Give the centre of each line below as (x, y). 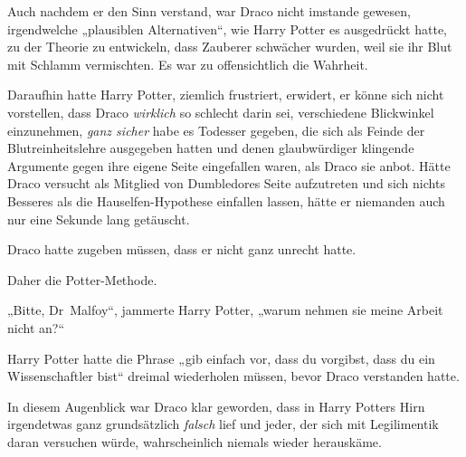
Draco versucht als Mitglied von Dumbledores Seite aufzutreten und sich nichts (226, 183)
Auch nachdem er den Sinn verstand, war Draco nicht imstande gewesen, (209, 11)
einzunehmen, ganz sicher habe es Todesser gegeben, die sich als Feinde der (216, 130)
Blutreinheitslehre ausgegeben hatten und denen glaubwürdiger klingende (211, 148)
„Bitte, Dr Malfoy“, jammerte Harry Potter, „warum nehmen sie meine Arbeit (225, 310)
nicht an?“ (36, 327)
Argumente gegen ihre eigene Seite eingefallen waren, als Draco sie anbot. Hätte (229, 165)
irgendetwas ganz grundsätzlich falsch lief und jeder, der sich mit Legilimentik (223, 424)
